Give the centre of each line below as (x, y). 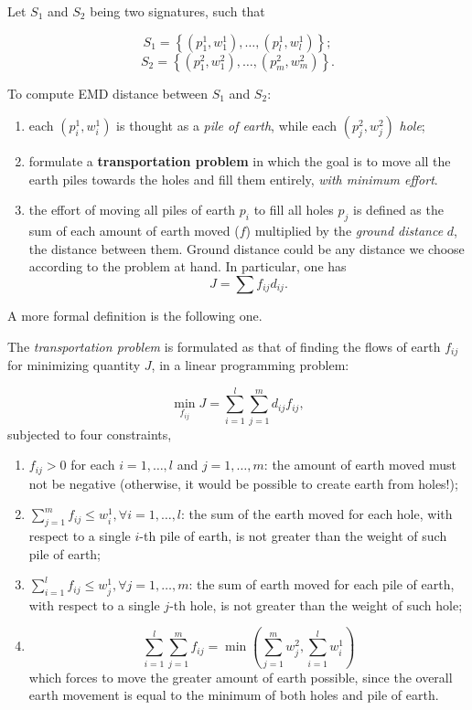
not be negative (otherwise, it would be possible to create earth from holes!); (243, 483)
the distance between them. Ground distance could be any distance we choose (247, 248)
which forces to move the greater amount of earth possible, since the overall (241, 677)
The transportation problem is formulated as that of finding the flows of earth (224, 346)
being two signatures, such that (177, 11)
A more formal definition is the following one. (135, 315)
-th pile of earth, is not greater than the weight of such (293, 536)
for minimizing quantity (74, 365)
